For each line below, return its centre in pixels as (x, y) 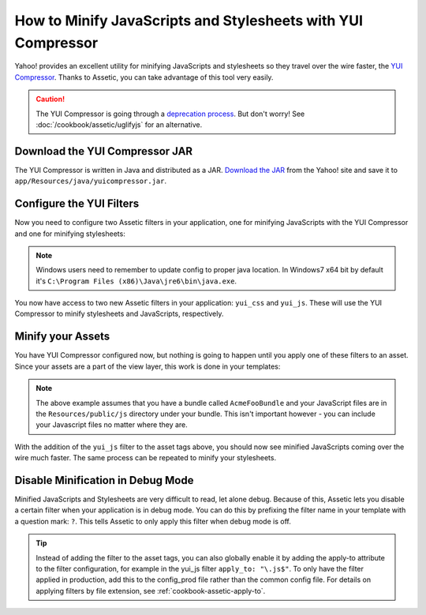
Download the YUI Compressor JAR (104, 151)
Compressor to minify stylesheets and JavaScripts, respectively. (119, 314)
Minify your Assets (62, 337)
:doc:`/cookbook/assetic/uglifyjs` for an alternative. (119, 124)
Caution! (50, 99)
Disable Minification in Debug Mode (104, 480)
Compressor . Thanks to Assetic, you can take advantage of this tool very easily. (144, 77)
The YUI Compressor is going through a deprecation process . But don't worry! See (170, 114)
